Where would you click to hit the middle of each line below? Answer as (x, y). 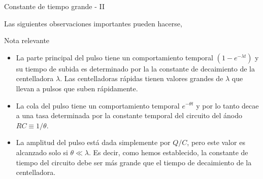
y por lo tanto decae (227, 105)
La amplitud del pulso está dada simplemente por (93, 142)
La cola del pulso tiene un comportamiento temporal (98, 105)
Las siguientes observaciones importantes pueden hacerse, (93, 23)
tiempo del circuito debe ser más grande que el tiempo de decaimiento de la (134, 162)
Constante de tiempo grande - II (55, 6)
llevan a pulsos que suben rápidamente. (77, 88)
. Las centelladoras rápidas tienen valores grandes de (142, 78)
